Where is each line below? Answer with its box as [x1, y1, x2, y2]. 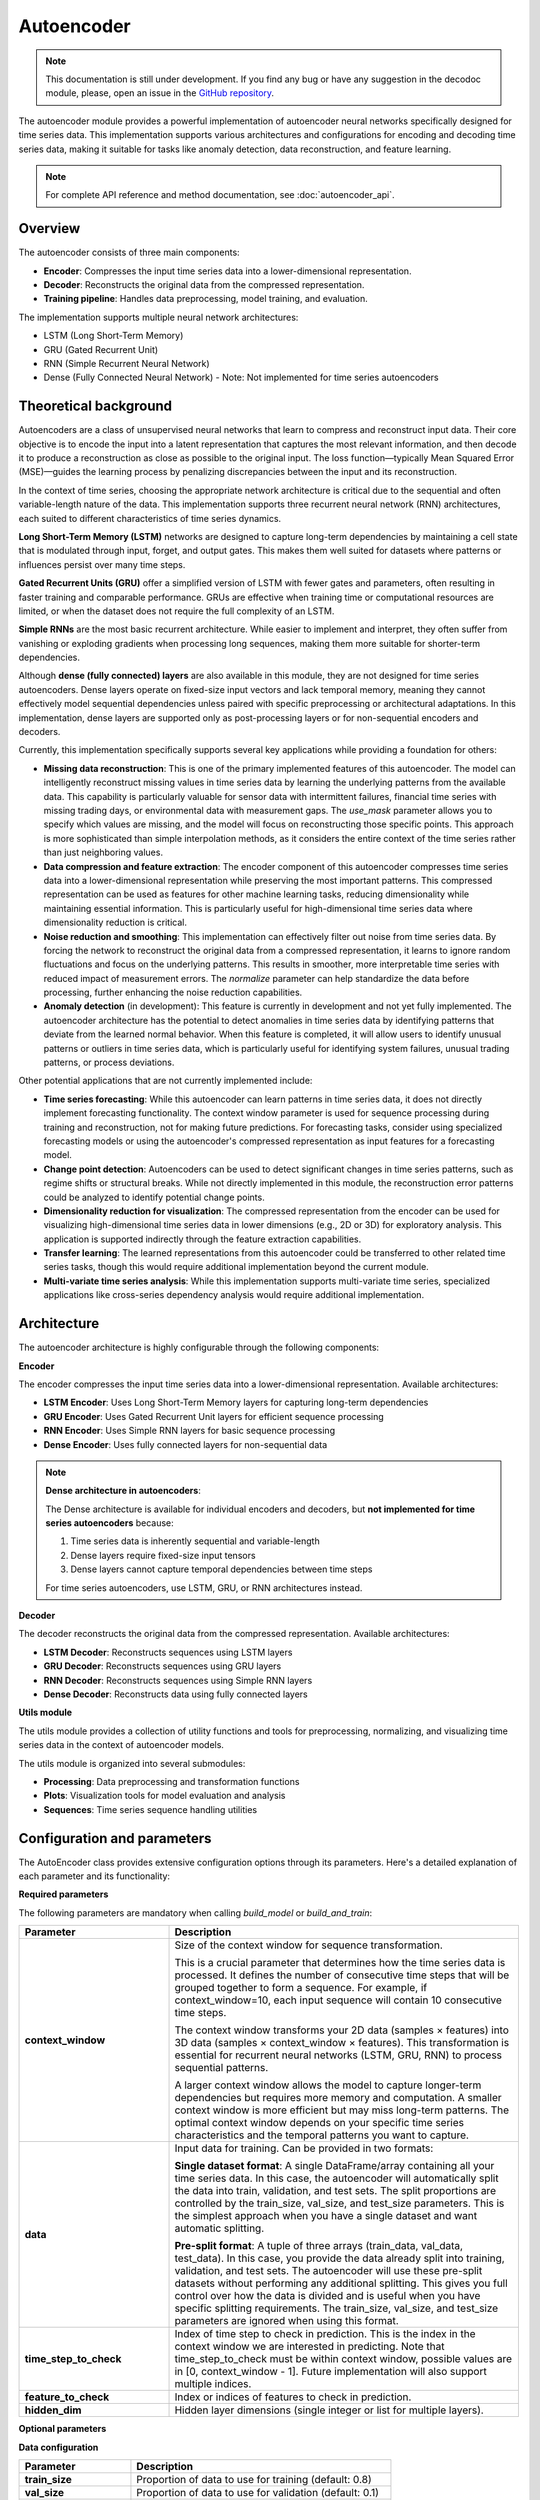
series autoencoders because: [45, 1517, 174, 1529]
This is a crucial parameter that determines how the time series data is [174, 1956, 506, 1970]
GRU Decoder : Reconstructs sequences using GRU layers [43, 1660, 282, 1672]
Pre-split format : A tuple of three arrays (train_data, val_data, [174, 2239, 464, 2253]
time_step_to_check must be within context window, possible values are [174, 2352, 513, 2366]
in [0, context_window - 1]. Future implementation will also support [174, 2365, 487, 2379]
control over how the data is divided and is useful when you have [174, 2289, 481, 2303]
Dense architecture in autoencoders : [45, 1485, 202, 1497]
